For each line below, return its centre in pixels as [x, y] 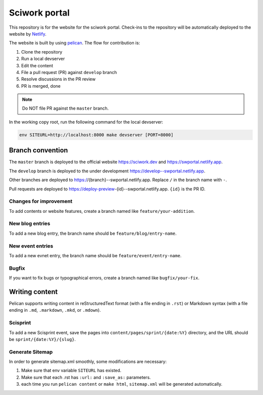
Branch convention [38, 150]
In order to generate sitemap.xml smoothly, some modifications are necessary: [88, 362]
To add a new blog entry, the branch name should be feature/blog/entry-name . [93, 233]
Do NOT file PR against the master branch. [66, 108]
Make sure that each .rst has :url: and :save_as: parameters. [86, 377]
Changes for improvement [41, 201]
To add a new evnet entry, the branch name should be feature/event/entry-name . [95, 255]
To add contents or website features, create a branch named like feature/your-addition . [102, 211]
